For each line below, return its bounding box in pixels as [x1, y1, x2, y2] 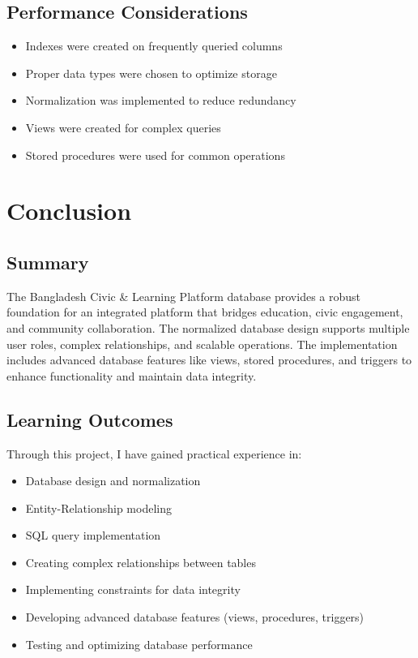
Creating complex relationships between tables [25, 553, 256, 570]
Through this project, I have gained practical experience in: [6, 445, 302, 462]
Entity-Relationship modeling [25, 499, 172, 516]
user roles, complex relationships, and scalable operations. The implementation [6, 335, 398, 352]
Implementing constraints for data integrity [25, 581, 241, 598]
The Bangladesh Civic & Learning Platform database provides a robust [6, 287, 361, 304]
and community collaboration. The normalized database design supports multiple [6, 319, 410, 336]
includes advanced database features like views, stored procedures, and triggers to [6, 351, 412, 368]
